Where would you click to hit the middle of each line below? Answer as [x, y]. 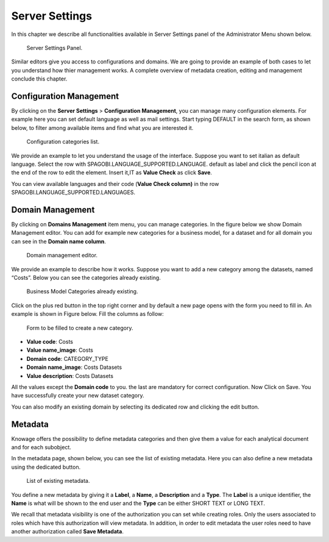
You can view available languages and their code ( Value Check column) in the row [115, 184]
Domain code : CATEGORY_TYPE [68, 358]
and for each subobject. [41, 447]
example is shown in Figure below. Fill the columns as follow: [87, 314]
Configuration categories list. [63, 142]
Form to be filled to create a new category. [80, 328]
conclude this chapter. [39, 79]
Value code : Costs [50, 341]
